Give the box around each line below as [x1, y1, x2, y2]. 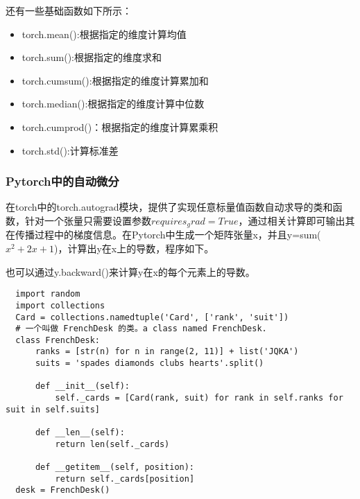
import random [15, 289, 80, 299]
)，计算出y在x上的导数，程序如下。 [53, 241, 214, 256]
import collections [15, 300, 105, 310]
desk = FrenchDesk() [15, 485, 110, 496]
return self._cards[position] [55, 473, 195, 484]
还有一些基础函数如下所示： [6, 3, 132, 17]
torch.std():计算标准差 [22, 143, 119, 157]
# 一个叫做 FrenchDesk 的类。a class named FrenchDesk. [15, 324, 267, 334]
